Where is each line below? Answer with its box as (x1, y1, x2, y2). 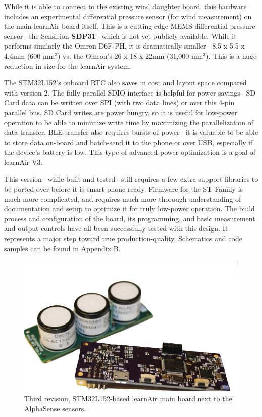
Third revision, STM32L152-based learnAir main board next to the (24, 393, 232, 404)
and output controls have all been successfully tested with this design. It (4, 223, 228, 234)
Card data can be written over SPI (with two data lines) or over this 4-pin (4, 97, 235, 108)
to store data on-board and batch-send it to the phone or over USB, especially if (4, 136, 253, 147)
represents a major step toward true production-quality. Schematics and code (4, 233, 242, 244)
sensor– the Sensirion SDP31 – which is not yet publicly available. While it (4, 30, 237, 41)
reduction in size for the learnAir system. (4, 60, 131, 71)
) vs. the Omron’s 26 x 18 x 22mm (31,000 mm (58, 50, 203, 61)
